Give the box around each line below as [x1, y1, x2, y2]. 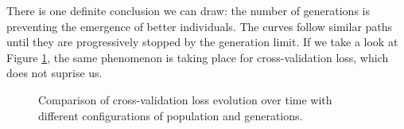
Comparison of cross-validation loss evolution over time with [38, 91, 332, 107]
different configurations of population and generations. [38, 107, 303, 123]
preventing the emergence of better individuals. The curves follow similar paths [6, 18, 393, 34]
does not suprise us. [6, 64, 103, 81]
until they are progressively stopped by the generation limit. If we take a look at [6, 33, 398, 50]
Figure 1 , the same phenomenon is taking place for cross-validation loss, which [6, 49, 389, 65]
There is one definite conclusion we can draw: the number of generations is [6, 2, 370, 18]
